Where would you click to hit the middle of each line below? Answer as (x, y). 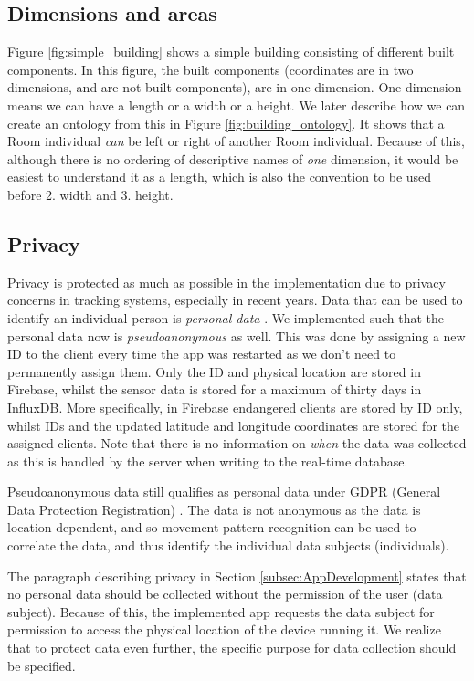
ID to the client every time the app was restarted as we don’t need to (202, 354)
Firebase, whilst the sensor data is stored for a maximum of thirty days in (215, 389)
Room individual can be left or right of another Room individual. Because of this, (236, 141)
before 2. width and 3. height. (90, 194)
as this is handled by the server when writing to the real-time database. (208, 461)
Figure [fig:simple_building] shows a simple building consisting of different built (231, 52)
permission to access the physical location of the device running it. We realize (224, 629)
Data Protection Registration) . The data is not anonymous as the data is (214, 509)
